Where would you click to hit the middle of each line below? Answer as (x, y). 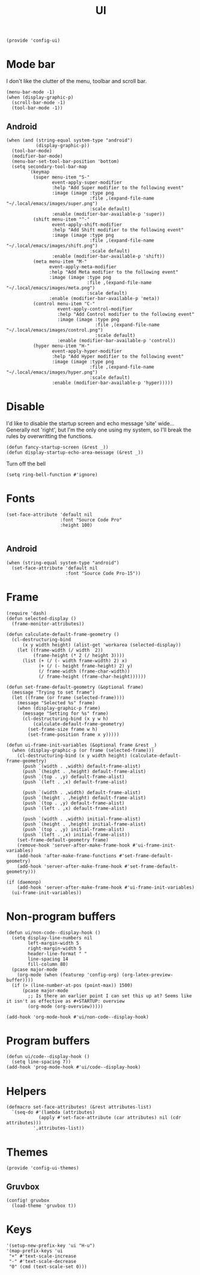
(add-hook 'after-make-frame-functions (67, 856)
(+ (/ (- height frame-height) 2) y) (86, 666)
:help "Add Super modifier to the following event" (118, 187)
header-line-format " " (57, 954)
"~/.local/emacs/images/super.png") (52, 203)
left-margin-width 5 (53, 943)
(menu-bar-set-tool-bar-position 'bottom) (65, 161)
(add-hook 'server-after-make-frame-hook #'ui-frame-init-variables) (106, 887)
